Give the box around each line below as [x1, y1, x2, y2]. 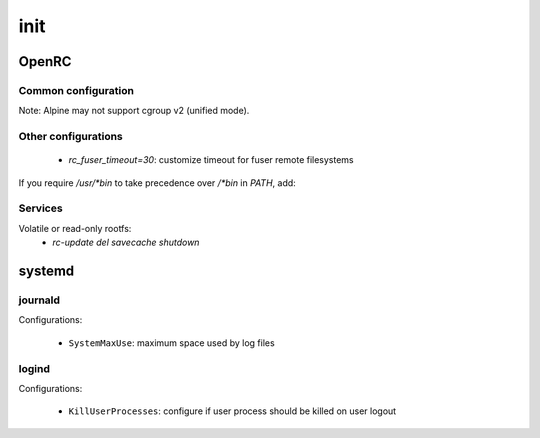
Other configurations [18, 130, 124, 144]
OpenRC [18, 53, 72, 70]
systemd [18, 263, 75, 279]
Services [18, 201, 64, 215]
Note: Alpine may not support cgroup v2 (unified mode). [18, 105, 250, 117]
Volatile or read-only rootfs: [18, 222, 132, 234]
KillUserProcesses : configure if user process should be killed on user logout [68, 405, 397, 417]
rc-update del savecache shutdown [52, 236, 200, 249]
